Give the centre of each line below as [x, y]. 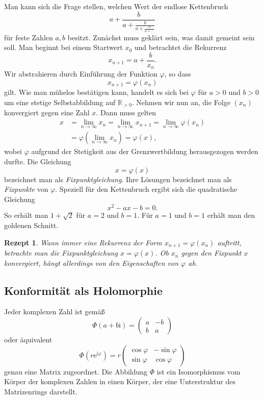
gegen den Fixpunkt [211, 253]
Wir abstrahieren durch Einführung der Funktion [81, 74]
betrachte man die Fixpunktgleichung [61, 253]
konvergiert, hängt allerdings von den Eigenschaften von [91, 262]
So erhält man [26, 215]
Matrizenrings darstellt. [41, 391]
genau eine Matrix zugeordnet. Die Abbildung [76, 371]
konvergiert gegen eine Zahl [47, 112]
